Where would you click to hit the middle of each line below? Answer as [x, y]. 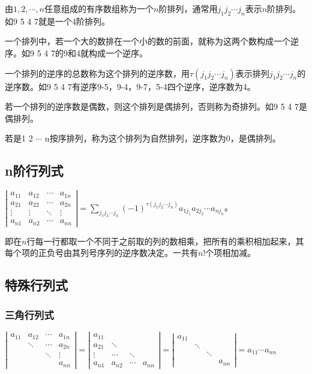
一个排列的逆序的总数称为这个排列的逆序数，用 [97, 73]
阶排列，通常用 [188, 8]
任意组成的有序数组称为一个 [99, 8]
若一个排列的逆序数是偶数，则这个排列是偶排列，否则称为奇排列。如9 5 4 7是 [156, 106]
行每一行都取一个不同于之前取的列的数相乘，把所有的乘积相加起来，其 [165, 241]
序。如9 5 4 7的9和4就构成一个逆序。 [76, 52]
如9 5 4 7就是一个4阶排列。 [57, 21]
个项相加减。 [231, 253]
